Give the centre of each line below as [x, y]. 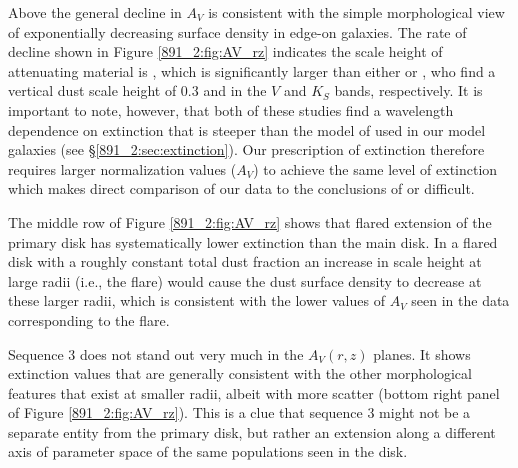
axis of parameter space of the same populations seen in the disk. [208, 451]
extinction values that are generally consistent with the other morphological [240, 373]
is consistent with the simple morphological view [356, 12]
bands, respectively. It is [408, 90]
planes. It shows [422, 353]
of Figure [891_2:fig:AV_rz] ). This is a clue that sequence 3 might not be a [239, 412]
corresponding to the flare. [89, 319]
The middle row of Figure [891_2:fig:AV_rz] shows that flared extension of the [250, 221]
